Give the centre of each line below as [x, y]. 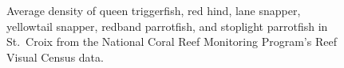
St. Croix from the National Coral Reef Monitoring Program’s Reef [172, 42]
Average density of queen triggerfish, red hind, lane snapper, [154, 10]
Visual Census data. [55, 57]
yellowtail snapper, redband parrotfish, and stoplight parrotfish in [167, 26]
